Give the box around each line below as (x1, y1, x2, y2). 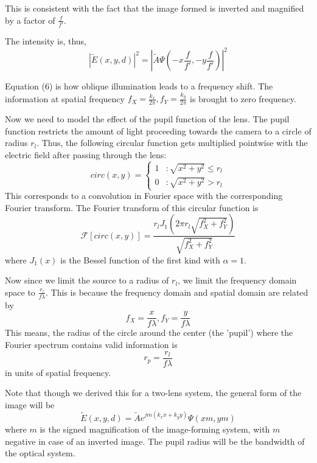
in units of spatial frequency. (5, 366, 111, 378)
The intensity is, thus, (5, 34, 87, 47)
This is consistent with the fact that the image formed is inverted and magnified (5, 2, 304, 14)
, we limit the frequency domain (178, 274, 297, 287)
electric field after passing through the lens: (5, 148, 167, 161)
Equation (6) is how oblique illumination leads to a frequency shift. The (5, 80, 273, 92)
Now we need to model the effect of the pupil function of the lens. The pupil (5, 113, 290, 125)
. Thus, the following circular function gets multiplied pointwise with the (37, 136, 308, 149)
